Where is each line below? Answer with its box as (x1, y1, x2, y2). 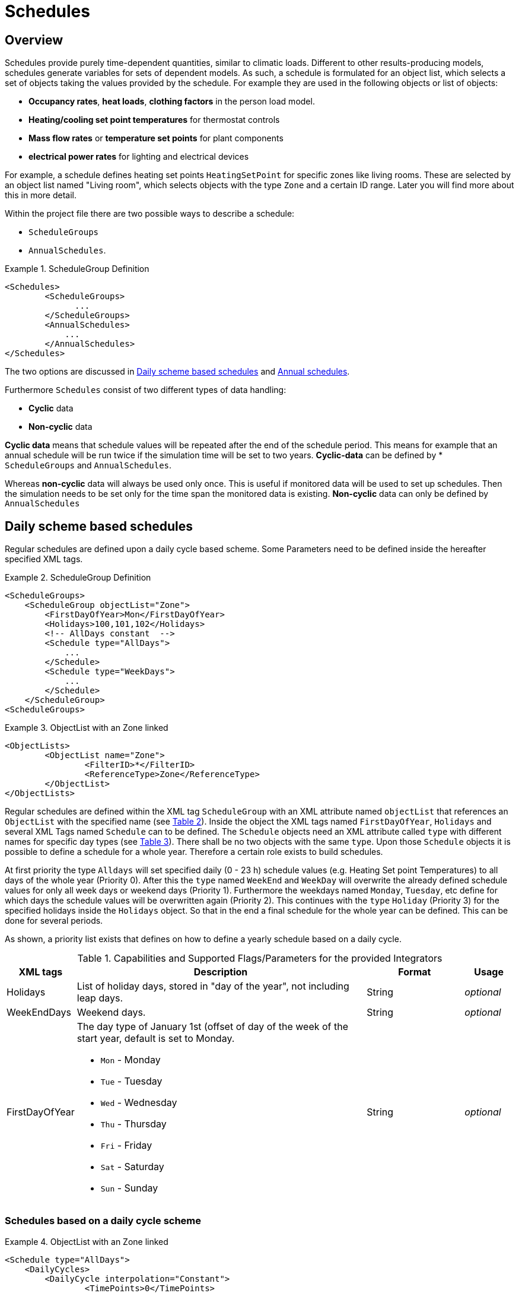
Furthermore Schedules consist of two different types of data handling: (5, 385, 286, 395)
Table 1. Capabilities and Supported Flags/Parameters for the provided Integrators (77, 952, 442, 965)
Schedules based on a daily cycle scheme (5, 1215, 202, 1227)
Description (193, 966, 248, 978)
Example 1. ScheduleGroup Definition (5, 264, 149, 274)
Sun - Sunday (100, 1182, 158, 1194)
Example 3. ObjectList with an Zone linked (5, 722, 168, 733)
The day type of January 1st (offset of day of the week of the (77, 1021, 349, 1033)
